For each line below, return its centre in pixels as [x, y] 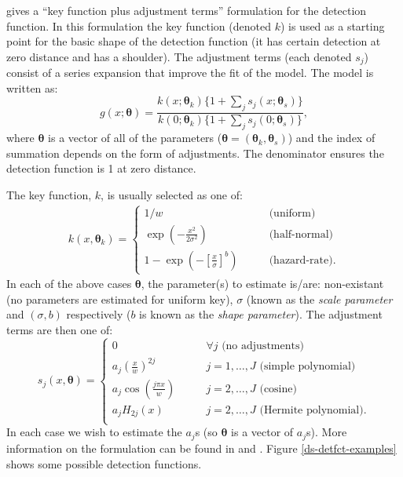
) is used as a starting [332, 25]
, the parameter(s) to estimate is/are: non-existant [262, 284]
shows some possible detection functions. [104, 463]
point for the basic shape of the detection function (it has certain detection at [194, 41]
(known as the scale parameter [319, 299]
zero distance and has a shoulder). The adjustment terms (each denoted [179, 56]
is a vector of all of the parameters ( [135, 138]
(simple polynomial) [308, 367]
